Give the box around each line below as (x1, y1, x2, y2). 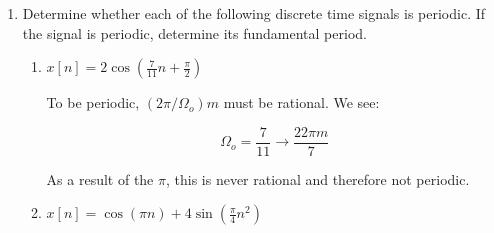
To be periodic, (46, 92, 140, 113)
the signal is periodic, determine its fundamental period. (22, 22, 367, 43)
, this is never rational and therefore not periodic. (165, 168, 470, 189)
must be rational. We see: (223, 92, 380, 113)
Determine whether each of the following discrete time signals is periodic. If (22, 3, 486, 23)
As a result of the (46, 168, 154, 189)
